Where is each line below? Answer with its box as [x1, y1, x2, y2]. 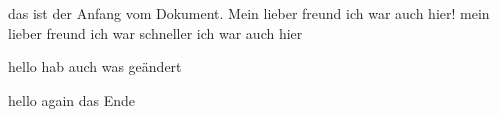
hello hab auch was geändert [8, 56, 182, 77]
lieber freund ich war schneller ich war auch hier [8, 22, 303, 43]
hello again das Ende [8, 89, 136, 110]
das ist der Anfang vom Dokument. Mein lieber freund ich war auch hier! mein [8, 3, 490, 23]
